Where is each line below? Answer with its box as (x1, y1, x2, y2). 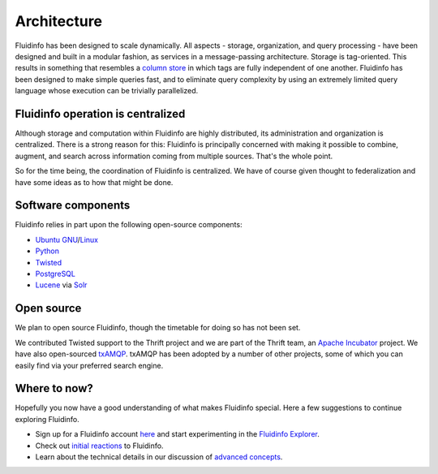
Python (35, 246, 60, 256)
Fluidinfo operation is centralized (15, 106, 186, 121)
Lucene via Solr (35, 280, 88, 290)
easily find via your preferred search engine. (15, 360, 164, 370)
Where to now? (15, 381, 93, 395)
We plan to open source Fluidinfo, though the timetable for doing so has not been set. (15, 323, 301, 333)
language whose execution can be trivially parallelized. (15, 86, 199, 96)
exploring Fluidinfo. (15, 414, 80, 424)
